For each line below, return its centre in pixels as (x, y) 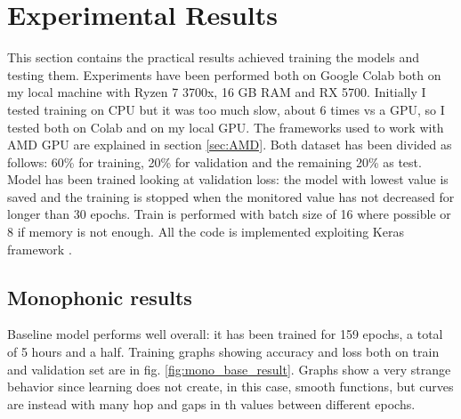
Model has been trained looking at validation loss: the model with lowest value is (228, 179)
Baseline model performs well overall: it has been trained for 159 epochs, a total (225, 334)
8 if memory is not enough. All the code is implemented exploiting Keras (206, 232)
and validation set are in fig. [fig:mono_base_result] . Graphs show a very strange (229, 369)
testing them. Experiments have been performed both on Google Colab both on (224, 74)
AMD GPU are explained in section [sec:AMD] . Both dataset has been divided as (230, 145)
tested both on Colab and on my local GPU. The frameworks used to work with (226, 127)
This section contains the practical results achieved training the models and (213, 57)
